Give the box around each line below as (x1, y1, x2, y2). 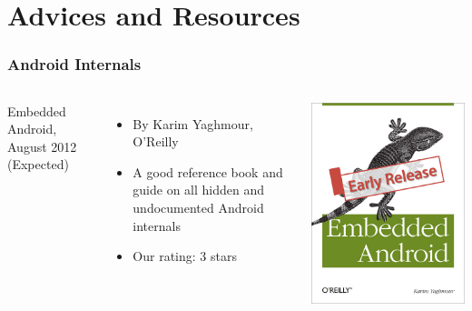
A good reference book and (133, 162, 283, 181)
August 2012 (7, 136, 77, 155)
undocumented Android (133, 197, 264, 216)
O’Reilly (133, 132, 179, 151)
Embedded (7, 101, 66, 120)
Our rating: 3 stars (133, 246, 237, 266)
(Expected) (7, 155, 69, 174)
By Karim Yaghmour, (133, 114, 253, 133)
